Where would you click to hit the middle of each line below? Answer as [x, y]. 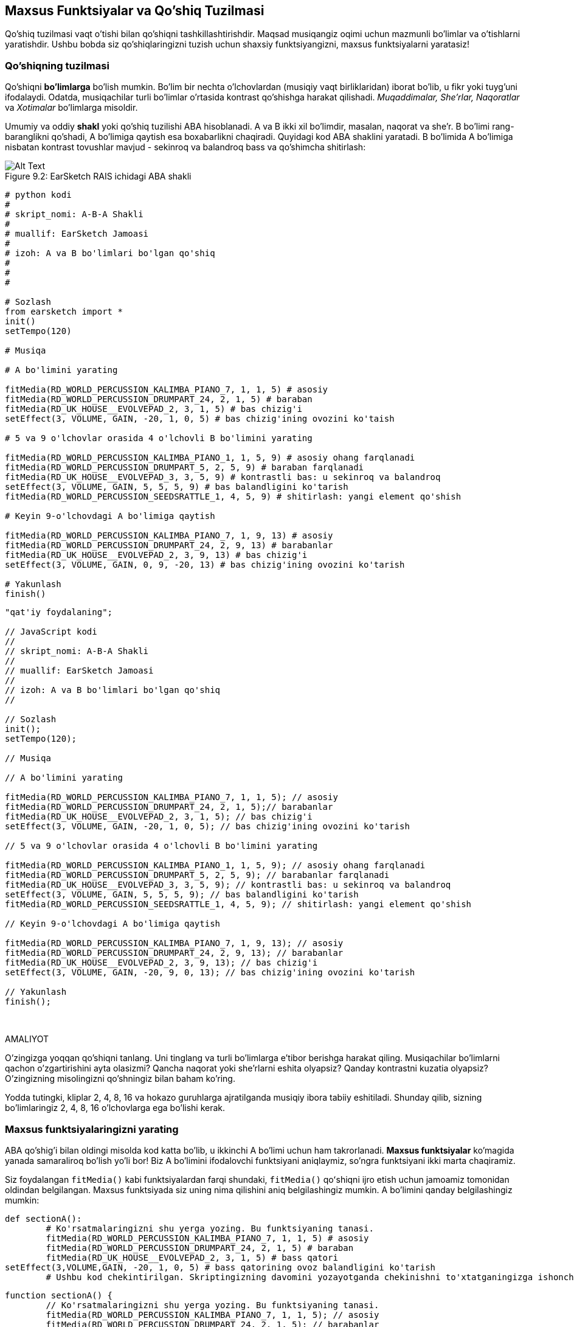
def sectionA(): [43, 1218]
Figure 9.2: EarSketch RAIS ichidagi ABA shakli [98, 176]
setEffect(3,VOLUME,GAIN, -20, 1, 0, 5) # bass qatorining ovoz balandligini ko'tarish [220, 1267]
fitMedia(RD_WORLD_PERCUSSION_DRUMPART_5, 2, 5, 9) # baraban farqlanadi [185, 468]
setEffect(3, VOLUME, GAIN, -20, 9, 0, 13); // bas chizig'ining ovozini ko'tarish [210, 973]
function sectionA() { [59, 1295]
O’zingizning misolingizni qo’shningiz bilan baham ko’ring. [120, 1079]
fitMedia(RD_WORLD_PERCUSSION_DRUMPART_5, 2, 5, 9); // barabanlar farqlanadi [197, 875]
